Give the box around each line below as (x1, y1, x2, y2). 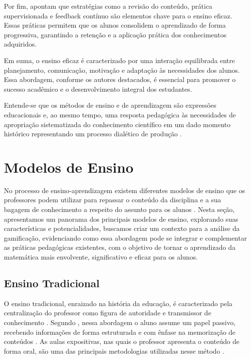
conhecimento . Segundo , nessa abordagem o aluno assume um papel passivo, (4, 317, 235, 327)
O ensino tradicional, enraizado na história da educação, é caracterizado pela (4, 298, 233, 308)
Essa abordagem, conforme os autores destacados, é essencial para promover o (4, 74, 236, 84)
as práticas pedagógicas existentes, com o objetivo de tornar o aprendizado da (4, 242, 235, 252)
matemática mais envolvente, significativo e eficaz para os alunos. (4, 252, 198, 261)
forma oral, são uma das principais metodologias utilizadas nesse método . (4, 345, 224, 356)
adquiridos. (4, 39, 37, 49)
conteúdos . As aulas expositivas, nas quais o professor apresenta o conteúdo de (4, 336, 240, 346)
